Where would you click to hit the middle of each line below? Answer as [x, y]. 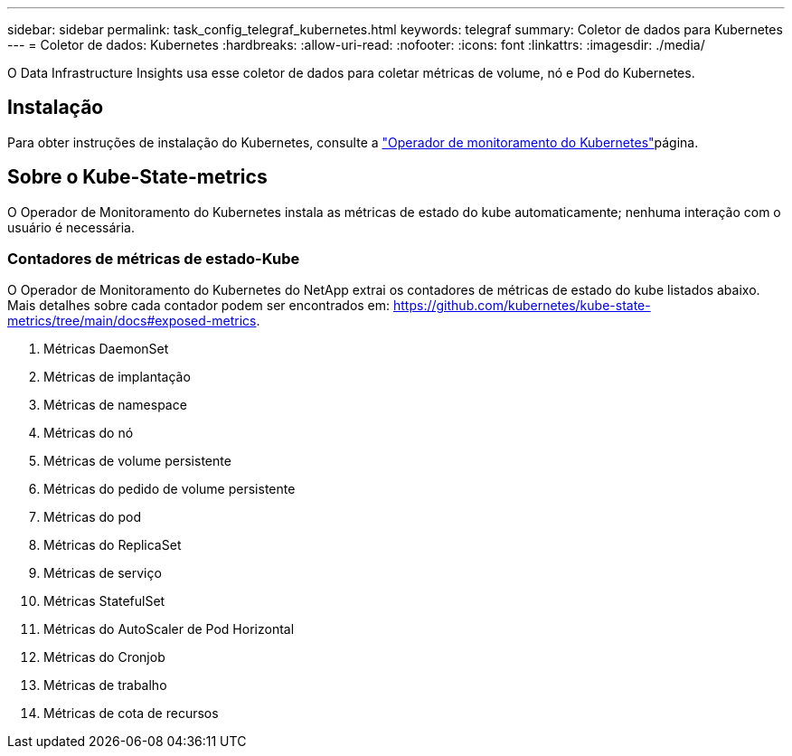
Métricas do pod [92, 517]
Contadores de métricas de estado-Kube [154, 259]
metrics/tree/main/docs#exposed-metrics [132, 321]
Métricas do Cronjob [104, 657]
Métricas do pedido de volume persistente [170, 489]
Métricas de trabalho [105, 685]
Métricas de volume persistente [137, 461]
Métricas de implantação [117, 377]
